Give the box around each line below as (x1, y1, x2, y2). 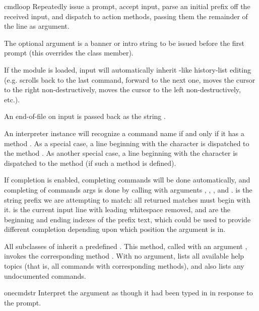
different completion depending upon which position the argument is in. (4, 224, 226, 234)
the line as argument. (4, 21, 70, 31)
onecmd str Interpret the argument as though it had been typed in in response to (4, 287, 253, 298)
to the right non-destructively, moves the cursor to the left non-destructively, (4, 84, 241, 95)
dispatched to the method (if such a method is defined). (4, 157, 176, 168)
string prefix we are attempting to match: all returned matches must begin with (4, 194, 250, 205)
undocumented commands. (4, 270, 86, 281)
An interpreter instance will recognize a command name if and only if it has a (4, 128, 244, 138)
